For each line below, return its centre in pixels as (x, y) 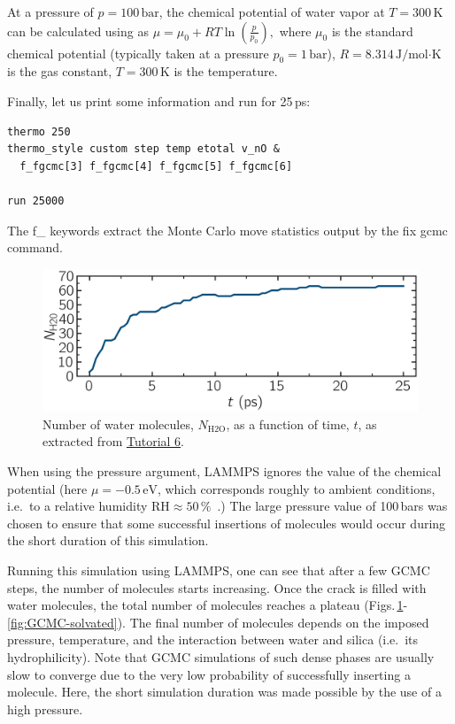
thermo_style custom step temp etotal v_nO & (143, 149)
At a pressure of (50, 12)
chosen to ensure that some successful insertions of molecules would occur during (227, 523)
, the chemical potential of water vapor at (272, 12)
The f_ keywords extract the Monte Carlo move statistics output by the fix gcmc (227, 230)
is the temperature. (226, 71)
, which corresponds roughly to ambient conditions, (296, 488)
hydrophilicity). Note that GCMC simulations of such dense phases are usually (221, 656)
